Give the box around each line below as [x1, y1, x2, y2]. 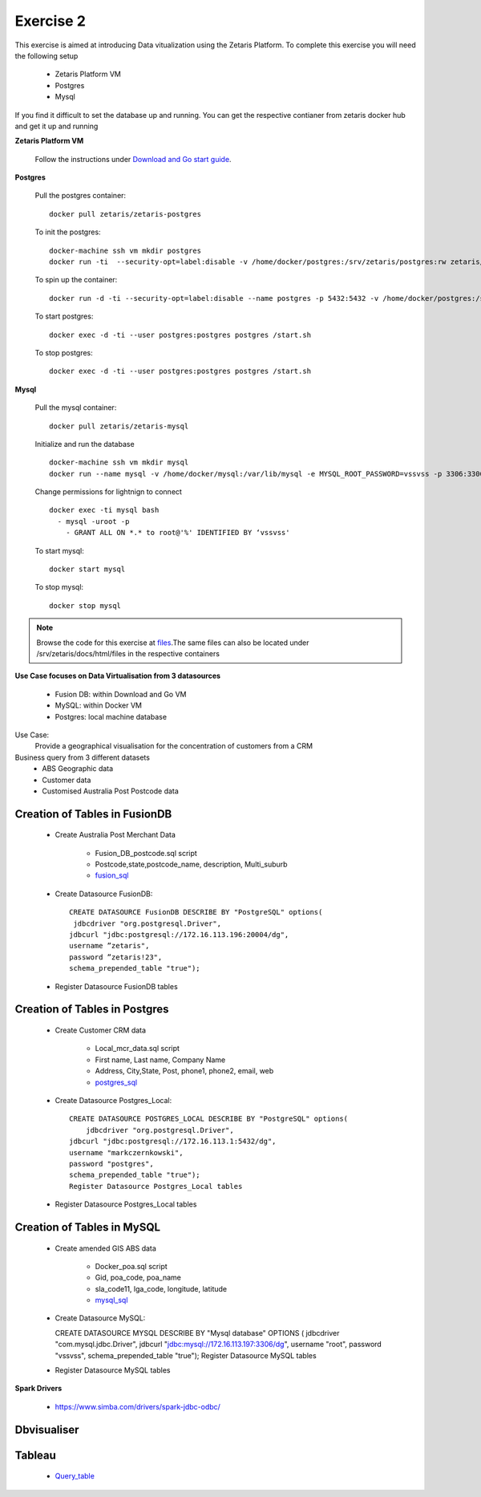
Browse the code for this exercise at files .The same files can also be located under [36, 638, 309, 647]
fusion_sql [95, 870, 129, 880]
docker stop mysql [49, 601, 122, 610]
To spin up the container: [34, 275, 118, 285]
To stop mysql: [34, 582, 84, 592]
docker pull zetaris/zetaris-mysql [49, 421, 189, 431]
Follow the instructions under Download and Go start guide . [34, 154, 232, 164]
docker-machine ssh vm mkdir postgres [49, 245, 202, 255]
